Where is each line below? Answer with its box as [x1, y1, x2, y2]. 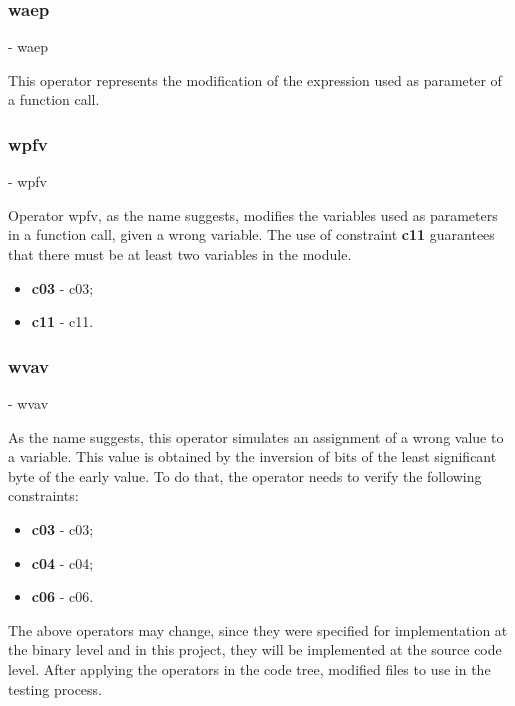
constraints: [8, 485, 79, 506]
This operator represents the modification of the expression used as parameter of [8, 69, 502, 90]
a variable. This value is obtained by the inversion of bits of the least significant [8, 446, 497, 467]
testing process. [8, 678, 102, 699]
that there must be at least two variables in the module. [8, 244, 352, 264]
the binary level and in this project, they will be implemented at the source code [8, 639, 502, 660]
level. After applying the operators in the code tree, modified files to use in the [8, 658, 491, 679]
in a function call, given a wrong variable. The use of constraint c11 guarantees [8, 224, 495, 245]
